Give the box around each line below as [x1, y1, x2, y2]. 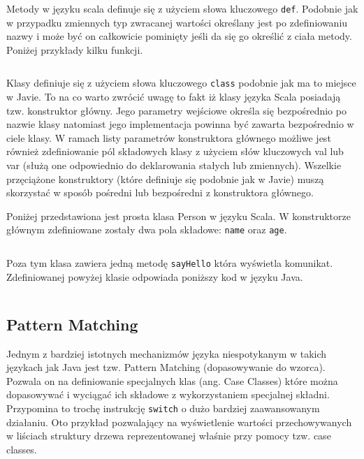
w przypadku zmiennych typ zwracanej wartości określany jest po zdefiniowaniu [6, 15, 348, 29]
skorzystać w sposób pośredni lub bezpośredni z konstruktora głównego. [6, 185, 314, 200]
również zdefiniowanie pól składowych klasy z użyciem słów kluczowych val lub [6, 144, 344, 159]
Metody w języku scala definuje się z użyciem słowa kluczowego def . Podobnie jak [6, 1, 358, 15]
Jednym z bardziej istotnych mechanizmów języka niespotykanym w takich [6, 346, 327, 360]
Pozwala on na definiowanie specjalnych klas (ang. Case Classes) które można [6, 373, 338, 388]
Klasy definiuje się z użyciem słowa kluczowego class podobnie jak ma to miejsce [6, 75, 356, 90]
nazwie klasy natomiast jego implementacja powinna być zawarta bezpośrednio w [6, 117, 354, 131]
